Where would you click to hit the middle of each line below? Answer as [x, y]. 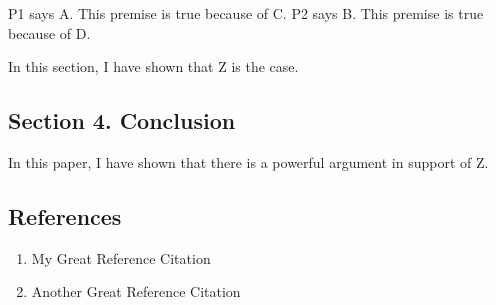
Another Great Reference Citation [136, 291]
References [65, 215]
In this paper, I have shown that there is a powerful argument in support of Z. [248, 161]
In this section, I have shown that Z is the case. [153, 66]
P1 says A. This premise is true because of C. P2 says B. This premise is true [246, 13]
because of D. [49, 32]
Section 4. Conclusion [122, 120]
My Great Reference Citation [121, 257]
